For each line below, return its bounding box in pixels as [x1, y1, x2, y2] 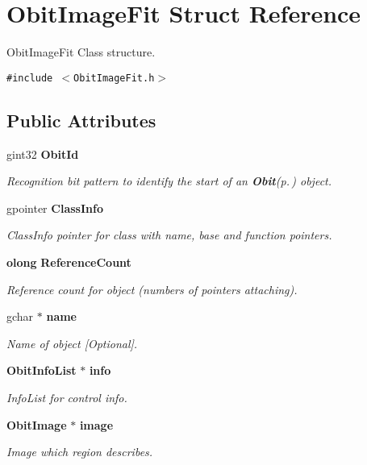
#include [6, 72, 53, 84]
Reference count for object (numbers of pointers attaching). [6, 280, 298, 297]
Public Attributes [6, 107, 156, 132]
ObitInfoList [6, 362, 77, 379]
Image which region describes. [6, 443, 153, 460]
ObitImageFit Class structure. [6, 44, 156, 60]
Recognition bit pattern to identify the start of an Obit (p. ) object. [6, 172, 332, 189]
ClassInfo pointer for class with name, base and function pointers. [6, 226, 332, 243]
